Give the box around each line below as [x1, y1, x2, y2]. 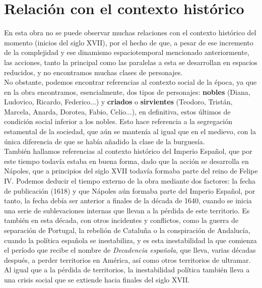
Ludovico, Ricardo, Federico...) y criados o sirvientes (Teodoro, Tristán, [4, 96, 233, 107]
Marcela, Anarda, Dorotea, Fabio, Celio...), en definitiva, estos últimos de [4, 106, 231, 117]
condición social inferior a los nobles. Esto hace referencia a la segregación [4, 116, 233, 127]
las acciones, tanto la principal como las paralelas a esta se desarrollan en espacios [4, 56, 257, 67]
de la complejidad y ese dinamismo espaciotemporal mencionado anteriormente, [4, 47, 249, 57]
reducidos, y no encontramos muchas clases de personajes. [4, 67, 183, 77]
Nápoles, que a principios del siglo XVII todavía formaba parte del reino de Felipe [4, 165, 258, 176]
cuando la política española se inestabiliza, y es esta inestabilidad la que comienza [4, 235, 257, 245]
